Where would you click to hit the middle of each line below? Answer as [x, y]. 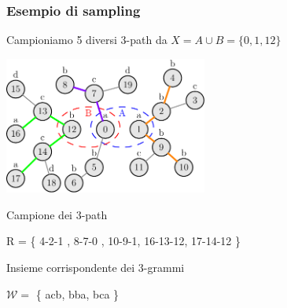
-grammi [164, 267]
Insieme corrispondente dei [71, 267]
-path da [147, 40]
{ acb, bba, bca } [77, 293]
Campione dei [39, 214]
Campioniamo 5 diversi [62, 40]
